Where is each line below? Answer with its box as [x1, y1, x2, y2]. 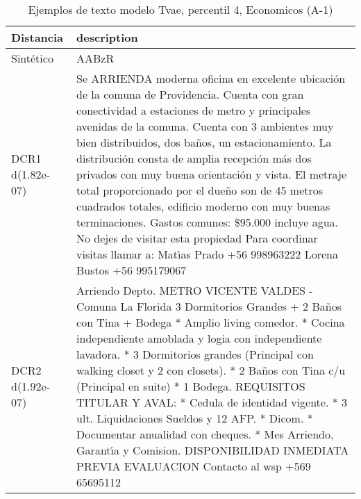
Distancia [11, 29, 64, 45]
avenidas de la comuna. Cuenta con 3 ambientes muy [76, 118, 334, 134]
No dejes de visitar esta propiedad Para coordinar [76, 230, 318, 246]
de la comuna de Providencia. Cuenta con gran [76, 86, 304, 102]
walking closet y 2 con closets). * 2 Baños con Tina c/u [76, 362, 346, 378]
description [76, 29, 138, 45]
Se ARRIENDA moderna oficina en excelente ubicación [76, 70, 346, 86]
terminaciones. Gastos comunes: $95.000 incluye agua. [76, 214, 338, 230]
